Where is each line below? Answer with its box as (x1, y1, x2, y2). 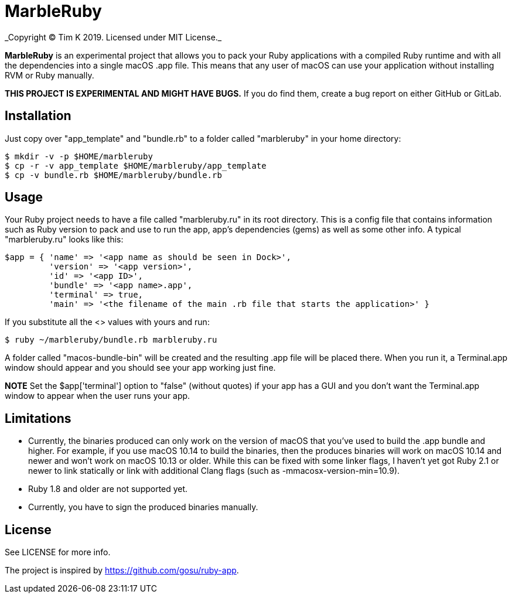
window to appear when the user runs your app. (5, 391, 190, 401)
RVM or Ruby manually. (5, 70, 94, 80)
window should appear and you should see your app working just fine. (5, 363, 276, 373)
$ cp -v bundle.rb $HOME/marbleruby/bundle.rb (5, 170, 222, 180)
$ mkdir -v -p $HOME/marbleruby (5, 151, 153, 161)
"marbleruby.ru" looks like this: (5, 234, 124, 245)
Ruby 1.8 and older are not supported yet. (28, 484, 188, 494)
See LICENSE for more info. (5, 547, 111, 558)
